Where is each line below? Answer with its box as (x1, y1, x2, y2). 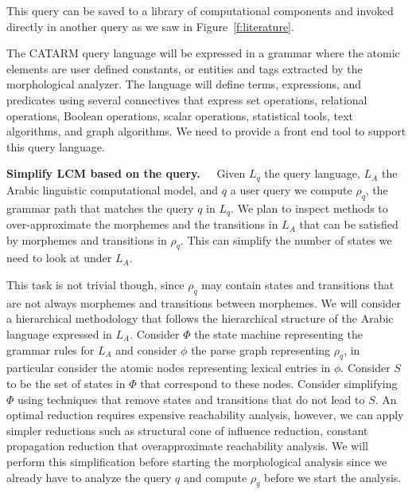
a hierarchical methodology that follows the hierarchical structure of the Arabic (6, 310, 394, 327)
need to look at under (6, 249, 112, 266)
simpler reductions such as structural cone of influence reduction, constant (6, 421, 368, 438)
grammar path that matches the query (6, 199, 194, 216)
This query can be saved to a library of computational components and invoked (6, 2, 394, 18)
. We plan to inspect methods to (231, 199, 388, 216)
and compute (183, 469, 247, 485)
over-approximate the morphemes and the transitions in (6, 216, 278, 233)
